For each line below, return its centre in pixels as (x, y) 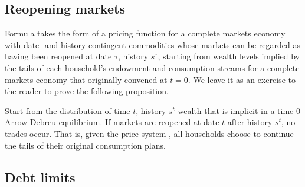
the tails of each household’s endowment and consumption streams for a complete (152, 67)
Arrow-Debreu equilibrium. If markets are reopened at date (112, 122)
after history (250, 122)
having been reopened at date (58, 56)
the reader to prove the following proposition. (87, 91)
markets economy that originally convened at (86, 79)
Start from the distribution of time (68, 110)
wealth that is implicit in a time (236, 110)
